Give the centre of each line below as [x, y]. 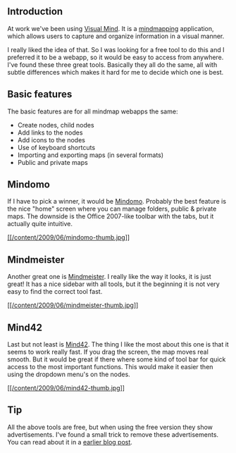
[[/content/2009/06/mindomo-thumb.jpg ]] [69, 237]
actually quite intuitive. [40, 224]
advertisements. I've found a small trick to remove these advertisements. [113, 434]
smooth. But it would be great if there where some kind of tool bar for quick [117, 359]
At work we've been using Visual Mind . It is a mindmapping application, [111, 28]
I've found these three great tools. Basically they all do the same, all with [112, 64]
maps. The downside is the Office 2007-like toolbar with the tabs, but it [111, 216]
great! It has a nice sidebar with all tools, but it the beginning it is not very [113, 284]
